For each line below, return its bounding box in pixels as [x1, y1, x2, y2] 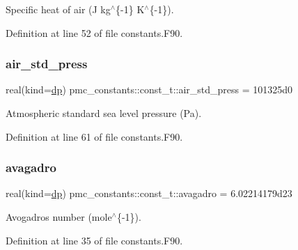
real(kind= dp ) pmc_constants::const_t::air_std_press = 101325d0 [6, 82, 293, 97]
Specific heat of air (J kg [6, 2, 111, 16]
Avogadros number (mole [6, 210, 112, 224]
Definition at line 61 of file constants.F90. [6, 129, 183, 143]
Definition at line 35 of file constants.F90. [6, 233, 183, 247]
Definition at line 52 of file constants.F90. [6, 25, 183, 40]
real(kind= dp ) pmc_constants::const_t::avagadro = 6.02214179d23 [6, 186, 292, 201]
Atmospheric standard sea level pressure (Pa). [6, 106, 202, 120]
